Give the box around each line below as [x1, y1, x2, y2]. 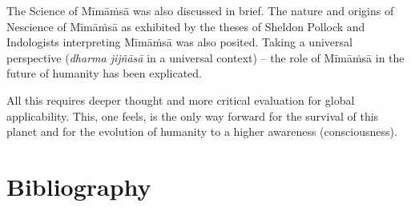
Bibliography [6, 169, 151, 202]
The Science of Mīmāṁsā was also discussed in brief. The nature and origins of [6, 2, 394, 18]
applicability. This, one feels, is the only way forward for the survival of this [6, 107, 379, 124]
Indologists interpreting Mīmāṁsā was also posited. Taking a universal [6, 34, 353, 50]
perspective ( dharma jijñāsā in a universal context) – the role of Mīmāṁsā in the [6, 49, 405, 66]
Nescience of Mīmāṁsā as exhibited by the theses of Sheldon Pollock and [6, 18, 365, 34]
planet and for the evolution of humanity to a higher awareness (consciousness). [6, 123, 397, 140]
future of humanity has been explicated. [6, 65, 202, 82]
